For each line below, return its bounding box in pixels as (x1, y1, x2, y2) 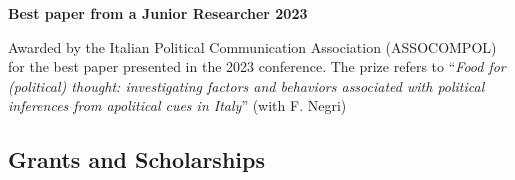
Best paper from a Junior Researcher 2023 (8, 3, 308, 23)
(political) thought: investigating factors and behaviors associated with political (8, 75, 485, 96)
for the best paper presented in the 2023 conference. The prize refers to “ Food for (8, 56, 506, 77)
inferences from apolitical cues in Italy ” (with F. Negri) (8, 95, 347, 116)
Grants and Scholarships (8, 144, 265, 175)
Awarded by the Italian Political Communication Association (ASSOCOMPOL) (8, 36, 497, 57)
